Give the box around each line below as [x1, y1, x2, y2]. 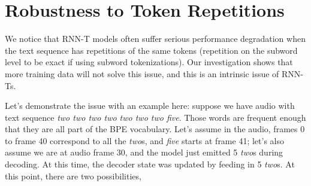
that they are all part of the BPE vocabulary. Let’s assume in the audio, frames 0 [5, 123, 305, 135]
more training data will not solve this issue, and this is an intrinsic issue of [5, 67, 279, 80]
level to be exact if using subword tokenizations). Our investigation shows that [5, 56, 293, 68]
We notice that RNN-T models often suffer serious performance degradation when [5, 32, 306, 45]
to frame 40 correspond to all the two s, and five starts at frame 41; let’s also [5, 134, 284, 147]
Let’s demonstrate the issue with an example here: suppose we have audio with [5, 99, 295, 112]
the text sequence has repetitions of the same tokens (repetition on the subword [5, 44, 298, 56]
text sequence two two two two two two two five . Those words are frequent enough [5, 111, 306, 123]
